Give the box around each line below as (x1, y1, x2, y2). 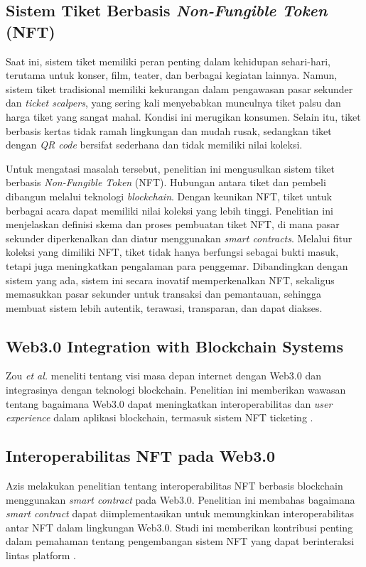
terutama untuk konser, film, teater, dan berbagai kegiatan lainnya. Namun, (6, 67, 338, 82)
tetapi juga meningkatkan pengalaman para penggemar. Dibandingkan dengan (6, 258, 348, 273)
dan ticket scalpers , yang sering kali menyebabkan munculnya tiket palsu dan (6, 95, 341, 110)
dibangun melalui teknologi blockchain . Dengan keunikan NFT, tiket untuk (6, 188, 333, 203)
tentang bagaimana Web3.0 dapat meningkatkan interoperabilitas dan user (6, 396, 333, 411)
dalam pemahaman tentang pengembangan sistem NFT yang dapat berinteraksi (6, 534, 355, 549)
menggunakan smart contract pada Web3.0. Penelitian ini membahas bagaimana (6, 492, 355, 507)
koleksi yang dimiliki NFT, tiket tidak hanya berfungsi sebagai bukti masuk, (6, 244, 339, 259)
